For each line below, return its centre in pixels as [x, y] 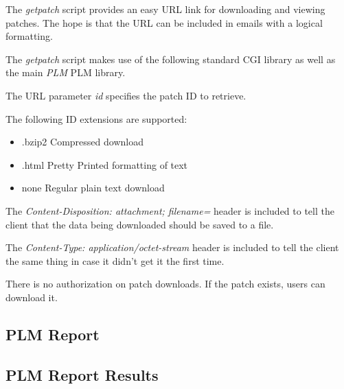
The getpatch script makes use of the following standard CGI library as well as [171, 59]
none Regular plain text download [93, 188]
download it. [32, 297]
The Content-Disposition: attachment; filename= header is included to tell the [170, 210]
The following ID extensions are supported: [96, 118]
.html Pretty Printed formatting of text [105, 164]
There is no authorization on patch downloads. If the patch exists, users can [165, 284]
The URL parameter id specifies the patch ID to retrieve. [126, 95]
